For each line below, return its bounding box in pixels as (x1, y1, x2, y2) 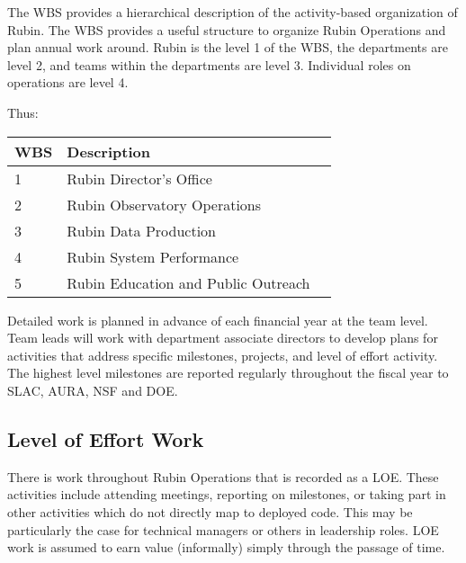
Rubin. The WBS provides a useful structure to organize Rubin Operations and (7, 20, 446, 39)
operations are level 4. (7, 73, 129, 92)
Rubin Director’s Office (67, 167, 212, 189)
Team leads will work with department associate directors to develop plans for (7, 328, 438, 347)
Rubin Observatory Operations (67, 193, 262, 215)
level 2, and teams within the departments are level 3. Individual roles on (7, 55, 411, 74)
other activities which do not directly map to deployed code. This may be (7, 502, 413, 521)
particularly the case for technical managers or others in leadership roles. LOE (7, 520, 439, 539)
